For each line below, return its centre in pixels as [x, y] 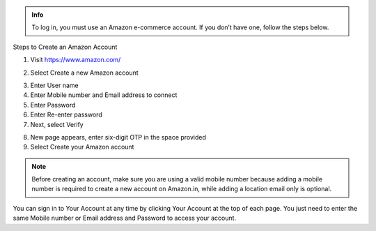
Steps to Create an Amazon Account [65, 47]
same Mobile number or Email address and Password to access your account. [125, 218]
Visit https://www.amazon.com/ [76, 60]
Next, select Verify [57, 124]
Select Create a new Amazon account [84, 73]
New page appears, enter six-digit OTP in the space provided [118, 137]
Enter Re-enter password [66, 114]
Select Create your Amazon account [82, 147]
